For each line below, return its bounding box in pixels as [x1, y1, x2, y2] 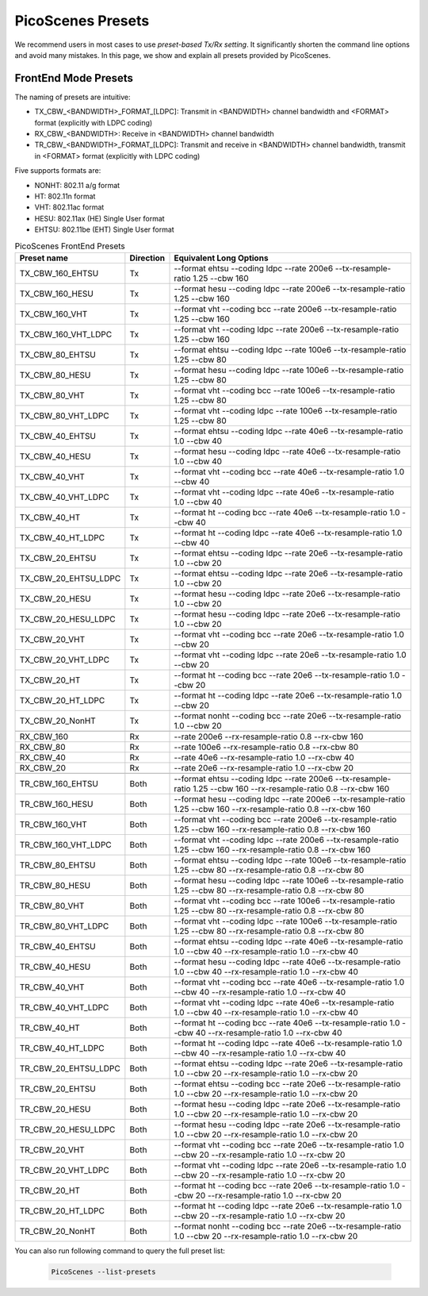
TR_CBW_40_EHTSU [19, 940, 96, 952]
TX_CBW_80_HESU [19, 369, 91, 380]
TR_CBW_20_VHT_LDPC [19, 1164, 110, 1175]
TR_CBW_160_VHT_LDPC [19, 839, 113, 850]
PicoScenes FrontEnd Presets [14, 240, 126, 252]
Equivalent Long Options [174, 252, 269, 263]
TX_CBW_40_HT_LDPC [19, 532, 105, 543]
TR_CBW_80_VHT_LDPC [19, 921, 109, 932]
